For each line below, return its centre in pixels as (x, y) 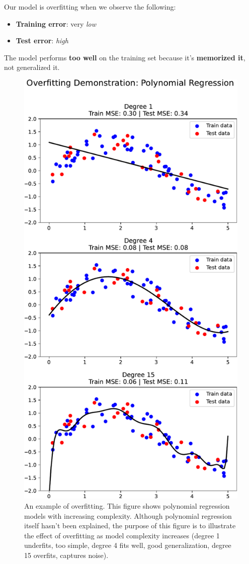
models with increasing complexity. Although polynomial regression (128, 515)
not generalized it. (32, 67)
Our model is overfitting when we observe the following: (90, 7)
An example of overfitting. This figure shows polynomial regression (127, 505)
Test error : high (42, 41)
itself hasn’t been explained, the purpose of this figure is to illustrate (130, 526)
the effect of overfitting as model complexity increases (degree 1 (122, 535)
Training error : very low (56, 23)
